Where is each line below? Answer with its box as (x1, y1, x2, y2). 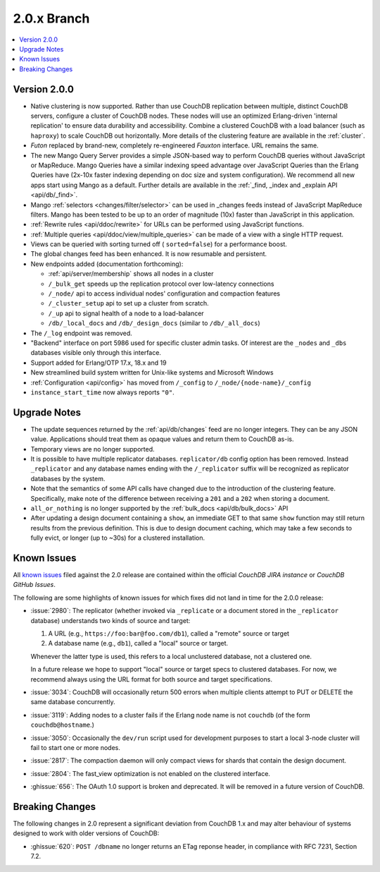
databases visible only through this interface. (30, 349, 162, 357)
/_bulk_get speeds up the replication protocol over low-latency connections (48, 279, 274, 288)
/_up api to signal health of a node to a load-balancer (48, 309, 204, 317)
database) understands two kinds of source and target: (30, 616, 191, 624)
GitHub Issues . (13, 581, 56, 589)
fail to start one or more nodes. (30, 743, 121, 751)
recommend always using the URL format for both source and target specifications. (30, 674, 272, 684)
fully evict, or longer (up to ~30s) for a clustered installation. (30, 533, 205, 543)
